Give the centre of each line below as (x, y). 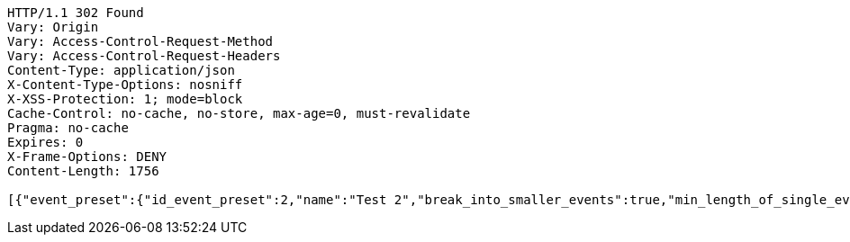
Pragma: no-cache (68, 128)
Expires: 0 (45, 142)
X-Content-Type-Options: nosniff (125, 85)
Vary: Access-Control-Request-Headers (144, 56)
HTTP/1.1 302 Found (76, 13)
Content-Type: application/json (121, 70)
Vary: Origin (53, 27)
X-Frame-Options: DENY (87, 157)
